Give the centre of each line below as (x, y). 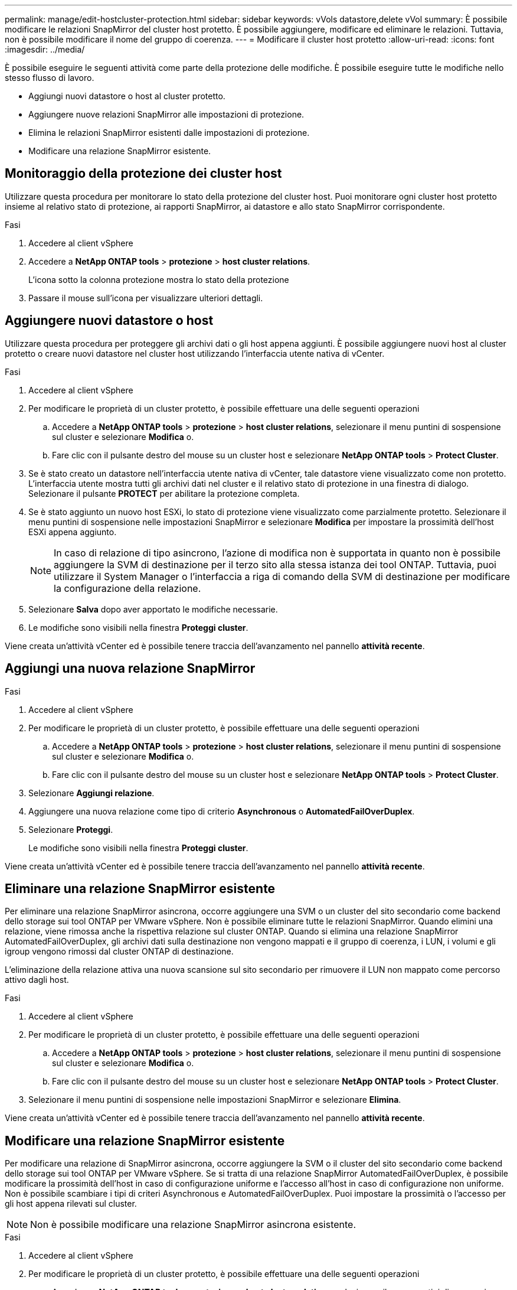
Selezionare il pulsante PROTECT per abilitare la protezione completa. (164, 493)
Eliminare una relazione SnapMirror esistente (140, 888)
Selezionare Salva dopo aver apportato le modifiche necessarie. (153, 609)
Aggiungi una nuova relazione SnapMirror (130, 669)
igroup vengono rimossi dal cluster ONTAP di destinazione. (119, 952)
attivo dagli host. (37, 980)
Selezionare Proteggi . (71, 829)
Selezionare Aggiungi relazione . (91, 793)
